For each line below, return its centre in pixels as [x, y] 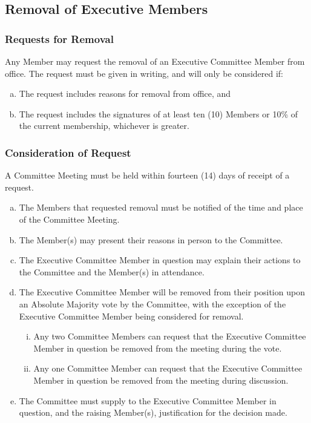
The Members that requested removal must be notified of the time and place [161, 207]
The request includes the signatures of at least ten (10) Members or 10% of [159, 113]
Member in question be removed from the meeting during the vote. [158, 348]
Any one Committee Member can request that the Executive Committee [168, 368]
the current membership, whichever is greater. [104, 126]
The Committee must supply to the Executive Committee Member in [148, 400]
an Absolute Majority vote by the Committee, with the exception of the [152, 303]
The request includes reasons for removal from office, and [125, 93]
